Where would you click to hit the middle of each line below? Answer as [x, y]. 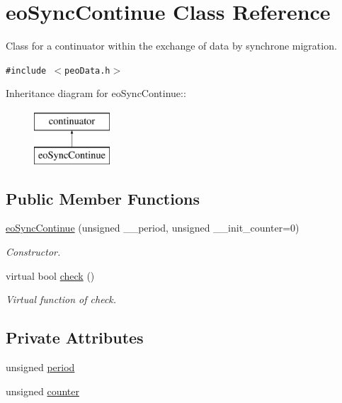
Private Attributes [75, 337]
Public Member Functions [103, 198]
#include [26, 70]
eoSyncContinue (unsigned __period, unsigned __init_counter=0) [153, 228]
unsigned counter [42, 391]
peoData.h [87, 70]
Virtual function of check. [61, 299]
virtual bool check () [50, 275]
